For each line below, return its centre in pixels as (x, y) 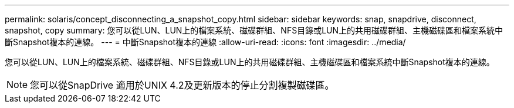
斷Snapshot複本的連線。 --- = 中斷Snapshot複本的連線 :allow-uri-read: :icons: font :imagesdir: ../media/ (205, 42)
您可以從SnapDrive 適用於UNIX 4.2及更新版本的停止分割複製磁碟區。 (182, 85)
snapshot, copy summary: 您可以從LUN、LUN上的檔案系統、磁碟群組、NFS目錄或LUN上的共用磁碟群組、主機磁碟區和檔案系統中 (254, 30)
